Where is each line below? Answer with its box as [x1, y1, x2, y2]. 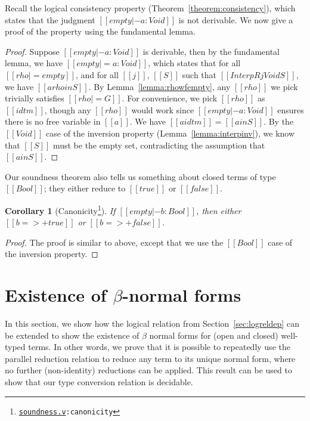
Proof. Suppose [5, 45, 60, 57]
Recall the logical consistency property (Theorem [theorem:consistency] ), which [5, 2, 296, 14]
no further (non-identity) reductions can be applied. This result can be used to [5, 364, 292, 376]
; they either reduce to [44, 182, 126, 194]
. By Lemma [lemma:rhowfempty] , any [88, 80, 231, 92]
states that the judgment [5, 13, 95, 26]
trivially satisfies [5, 92, 64, 104]
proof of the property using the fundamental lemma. [5, 25, 196, 38]
